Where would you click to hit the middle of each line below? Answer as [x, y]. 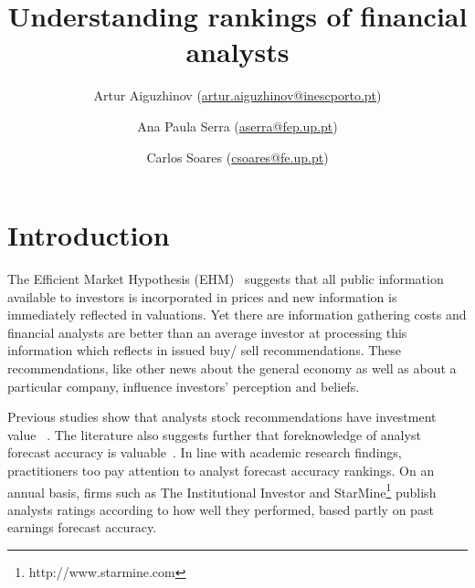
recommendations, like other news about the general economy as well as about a [232, 368]
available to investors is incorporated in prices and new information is [202, 296]
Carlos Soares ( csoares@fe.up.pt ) [237, 157]
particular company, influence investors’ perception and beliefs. [184, 386]
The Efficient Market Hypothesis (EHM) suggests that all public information [226, 279]
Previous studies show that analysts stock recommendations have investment [222, 417]
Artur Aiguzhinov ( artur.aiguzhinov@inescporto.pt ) [237, 95]
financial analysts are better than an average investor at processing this [207, 332]
